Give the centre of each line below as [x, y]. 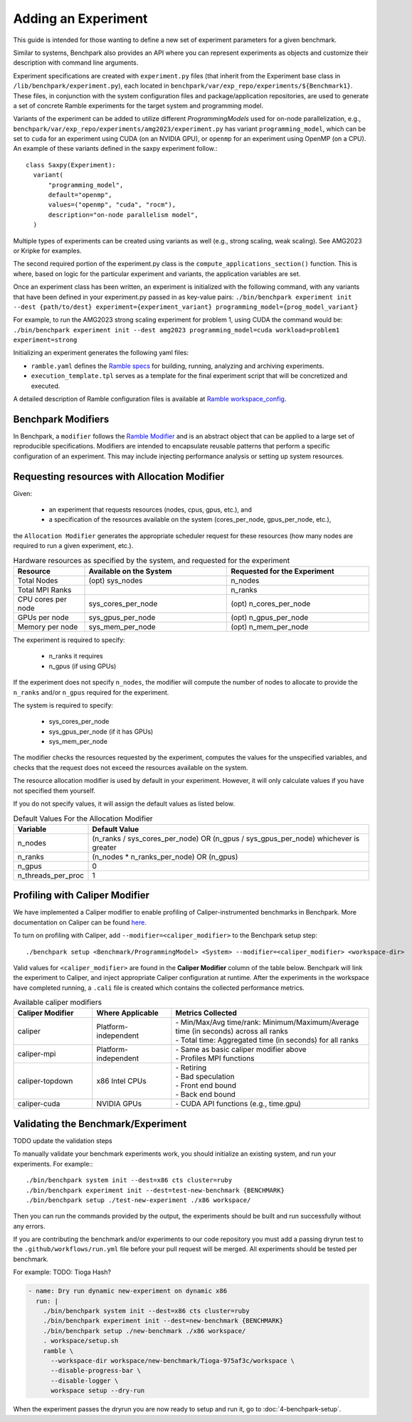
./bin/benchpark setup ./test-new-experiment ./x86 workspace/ [138, 1200]
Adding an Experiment [80, 19]
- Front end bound [206, 1085]
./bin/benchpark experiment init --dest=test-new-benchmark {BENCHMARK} [155, 1190]
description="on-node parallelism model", [123, 215]
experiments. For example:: [53, 1164]
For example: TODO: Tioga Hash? [62, 1272]
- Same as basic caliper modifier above [241, 1050]
